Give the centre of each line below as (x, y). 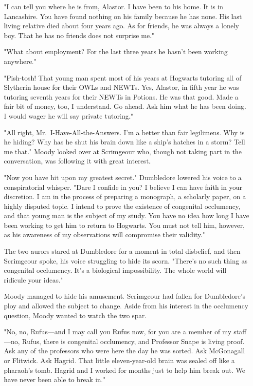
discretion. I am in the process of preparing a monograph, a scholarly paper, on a (125, 196)
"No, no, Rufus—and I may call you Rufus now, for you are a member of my (118, 332)
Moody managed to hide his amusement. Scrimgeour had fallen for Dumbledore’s (125, 296)
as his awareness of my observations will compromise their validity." (105, 234)
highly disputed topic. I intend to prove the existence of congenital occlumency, (122, 206)
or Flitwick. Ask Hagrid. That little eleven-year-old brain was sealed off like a (119, 360)
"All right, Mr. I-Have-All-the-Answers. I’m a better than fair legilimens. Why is (124, 132)
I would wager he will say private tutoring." (69, 115)
